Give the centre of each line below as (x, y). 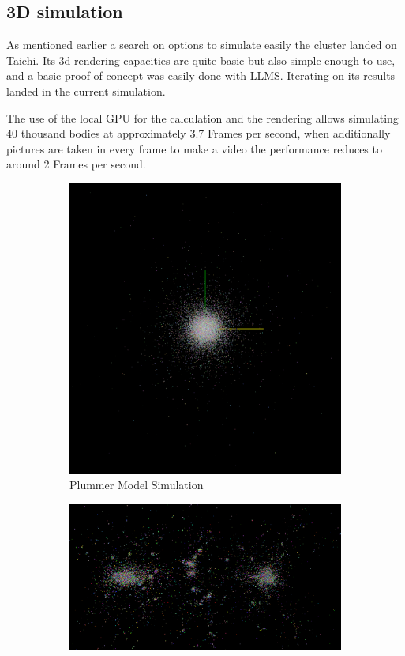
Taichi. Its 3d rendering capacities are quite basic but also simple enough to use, (201, 60)
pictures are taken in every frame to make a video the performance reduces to (194, 148)
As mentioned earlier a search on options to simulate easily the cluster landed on (202, 45)
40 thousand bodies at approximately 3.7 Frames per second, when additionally (199, 133)
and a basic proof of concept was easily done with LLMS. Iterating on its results (201, 75)
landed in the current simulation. (86, 90)
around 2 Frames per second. (76, 164)
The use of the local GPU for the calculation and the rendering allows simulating (202, 117)
